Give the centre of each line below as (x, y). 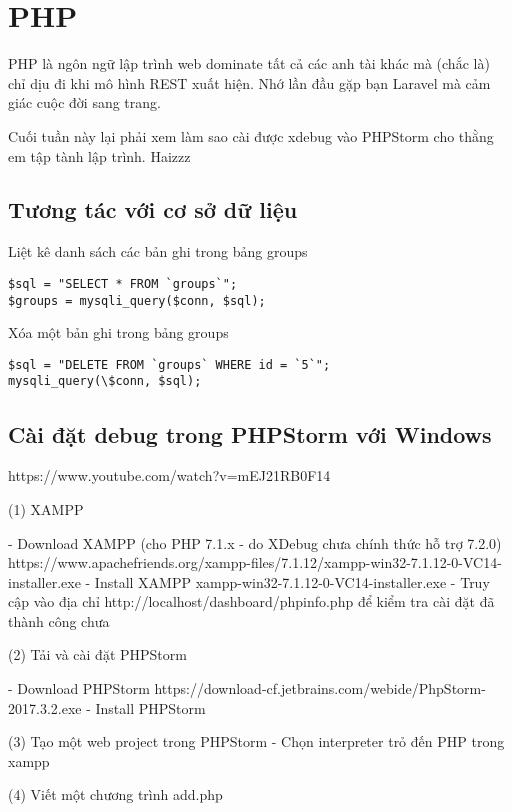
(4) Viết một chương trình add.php (115, 794)
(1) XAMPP (46, 508)
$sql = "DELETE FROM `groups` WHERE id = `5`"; (169, 364)
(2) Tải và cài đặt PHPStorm (97, 654)
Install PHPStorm (150, 707)
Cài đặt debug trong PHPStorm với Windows (250, 433)
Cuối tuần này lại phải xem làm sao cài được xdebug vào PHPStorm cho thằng (251, 135)
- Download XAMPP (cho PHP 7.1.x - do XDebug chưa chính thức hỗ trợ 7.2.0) (255, 542)
